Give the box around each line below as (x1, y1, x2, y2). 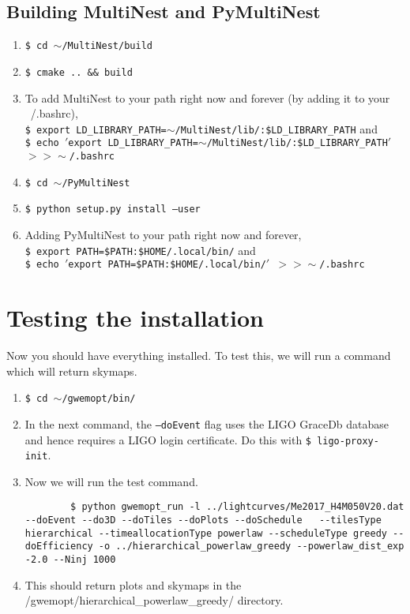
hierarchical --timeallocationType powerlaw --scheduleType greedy (24, 527, 387, 539)
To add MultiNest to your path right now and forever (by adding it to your (24, 89, 390, 106)
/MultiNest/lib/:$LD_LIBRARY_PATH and (175, 120, 378, 137)
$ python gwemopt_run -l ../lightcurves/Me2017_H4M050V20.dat (70, 501, 404, 513)
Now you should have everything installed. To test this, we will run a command (6, 347, 391, 364)
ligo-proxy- (317, 435, 379, 447)
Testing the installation (6, 301, 264, 334)
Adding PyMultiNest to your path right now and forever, (24, 226, 302, 242)
